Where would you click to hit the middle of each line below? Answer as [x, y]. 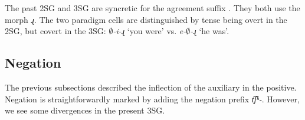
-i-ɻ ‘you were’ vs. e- [150, 31]
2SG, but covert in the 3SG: [55, 31]
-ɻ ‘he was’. [210, 31]
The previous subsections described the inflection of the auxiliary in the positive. [151, 87]
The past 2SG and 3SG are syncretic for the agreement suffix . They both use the [152, 8]
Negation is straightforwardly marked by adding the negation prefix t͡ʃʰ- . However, [152, 99]
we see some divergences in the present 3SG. [85, 110]
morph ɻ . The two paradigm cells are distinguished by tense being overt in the [146, 19]
